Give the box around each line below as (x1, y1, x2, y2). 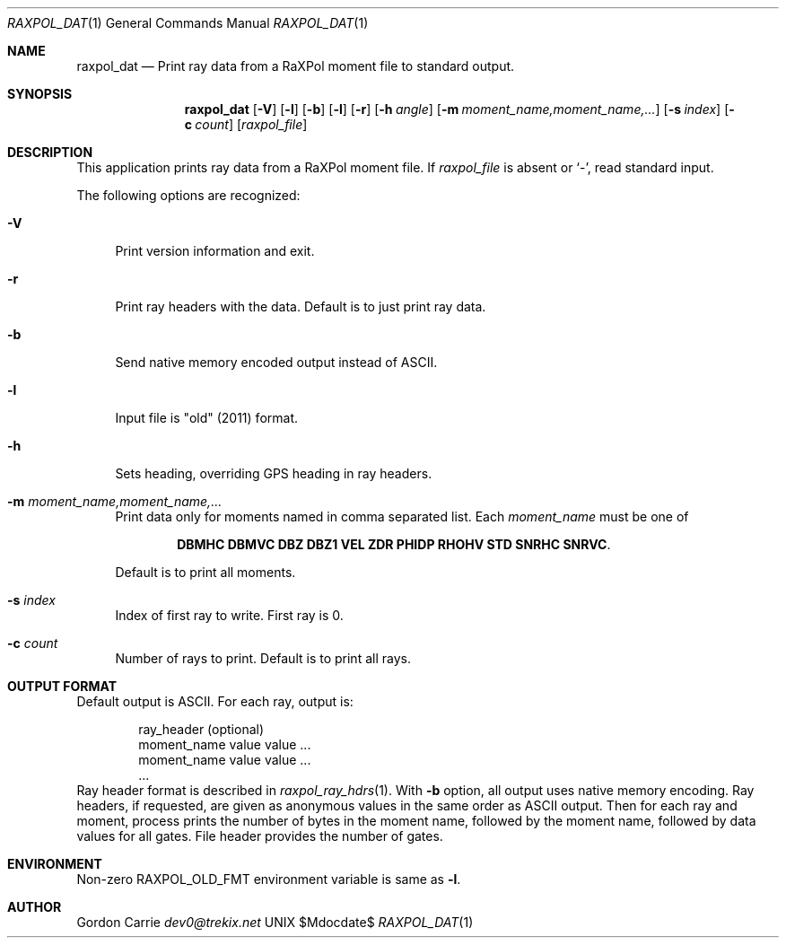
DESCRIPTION (7, 144, 93, 160)
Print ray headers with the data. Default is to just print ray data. (115, 299, 486, 314)
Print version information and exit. (115, 243, 315, 258)
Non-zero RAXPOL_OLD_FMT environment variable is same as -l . (76, 871, 461, 887)
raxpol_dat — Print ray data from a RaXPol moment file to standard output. (76, 58, 515, 74)
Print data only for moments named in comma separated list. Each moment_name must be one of (115, 509, 689, 524)
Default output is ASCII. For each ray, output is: (76, 694, 354, 709)
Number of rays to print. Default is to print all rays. (115, 651, 411, 666)
